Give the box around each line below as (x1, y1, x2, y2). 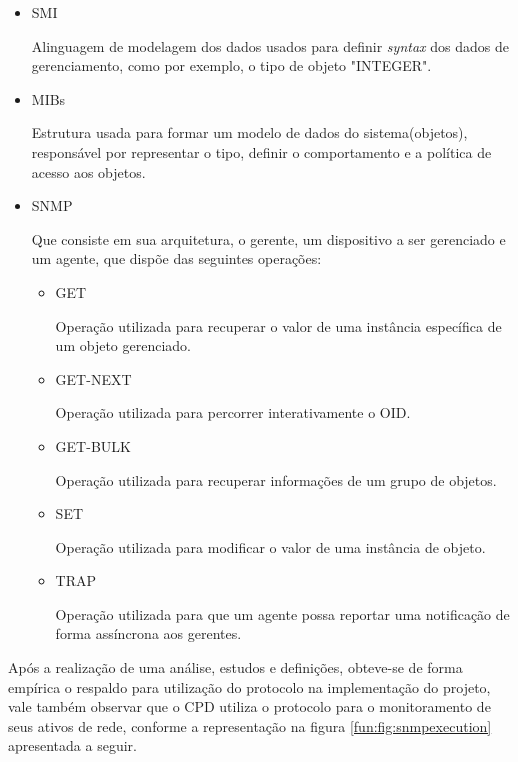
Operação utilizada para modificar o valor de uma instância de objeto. (55, 536, 486, 557)
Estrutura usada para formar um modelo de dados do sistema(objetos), (31, 122, 468, 143)
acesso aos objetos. (31, 161, 146, 182)
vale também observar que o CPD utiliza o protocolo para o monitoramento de (8, 696, 491, 717)
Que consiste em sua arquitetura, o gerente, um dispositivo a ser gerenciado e (31, 228, 506, 249)
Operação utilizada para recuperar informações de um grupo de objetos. (55, 469, 497, 490)
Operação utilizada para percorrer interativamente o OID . (55, 402, 411, 423)
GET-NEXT (55, 368, 132, 389)
